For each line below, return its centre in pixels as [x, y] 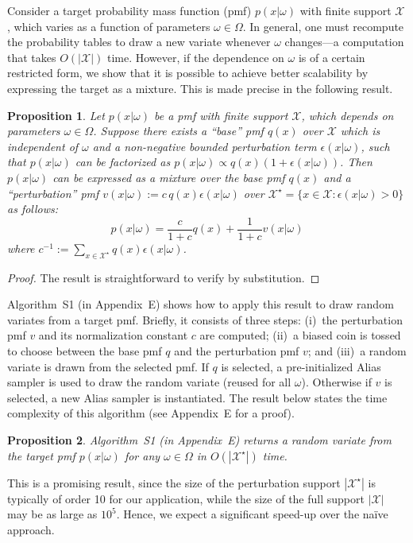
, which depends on [347, 115]
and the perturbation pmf [237, 350]
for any [142, 455]
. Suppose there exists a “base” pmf [178, 131]
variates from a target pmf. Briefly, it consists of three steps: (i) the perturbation [205, 319]
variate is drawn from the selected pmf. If [108, 366]
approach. [31, 529]
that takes [32, 57]
